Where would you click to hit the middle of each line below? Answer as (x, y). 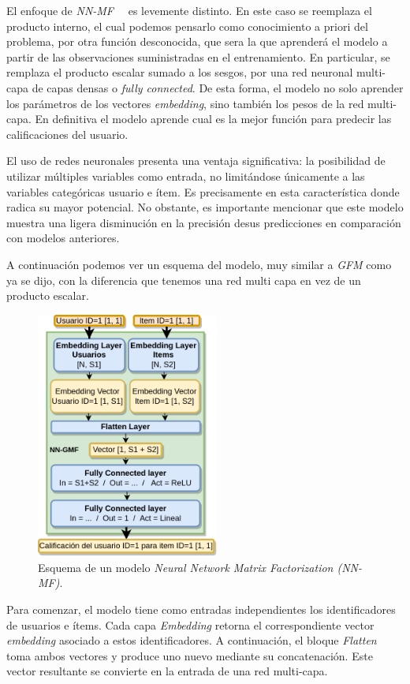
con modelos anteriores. (63, 238)
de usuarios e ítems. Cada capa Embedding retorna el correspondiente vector (190, 624)
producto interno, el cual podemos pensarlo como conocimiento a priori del (187, 26)
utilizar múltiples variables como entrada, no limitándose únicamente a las (186, 176)
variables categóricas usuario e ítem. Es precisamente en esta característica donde (203, 191)
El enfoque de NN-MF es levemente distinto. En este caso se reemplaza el (189, 10)
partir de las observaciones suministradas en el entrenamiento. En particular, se (198, 56)
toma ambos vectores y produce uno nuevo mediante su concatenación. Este (190, 655)
